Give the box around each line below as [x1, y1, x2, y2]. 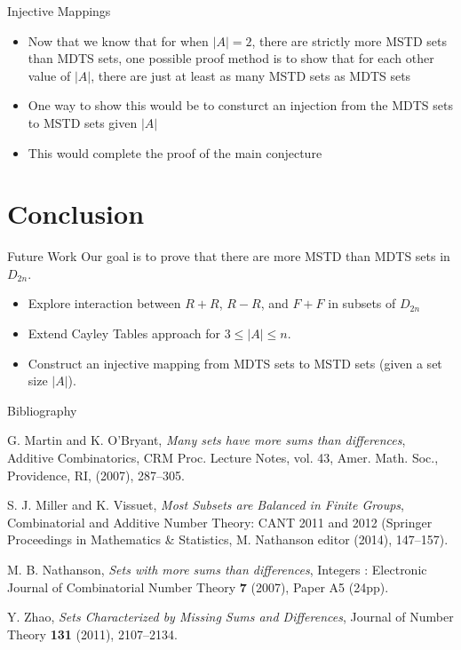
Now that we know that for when [28, 31, 209, 50]
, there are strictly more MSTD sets [251, 31, 447, 50]
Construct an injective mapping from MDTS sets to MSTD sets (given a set [28, 353, 442, 372]
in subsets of [328, 294, 396, 313]
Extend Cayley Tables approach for [28, 324, 220, 343]
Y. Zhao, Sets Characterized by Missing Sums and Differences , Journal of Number [7, 607, 454, 626]
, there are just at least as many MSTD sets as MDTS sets [91, 66, 411, 84]
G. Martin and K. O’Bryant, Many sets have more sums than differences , [7, 431, 406, 449]
